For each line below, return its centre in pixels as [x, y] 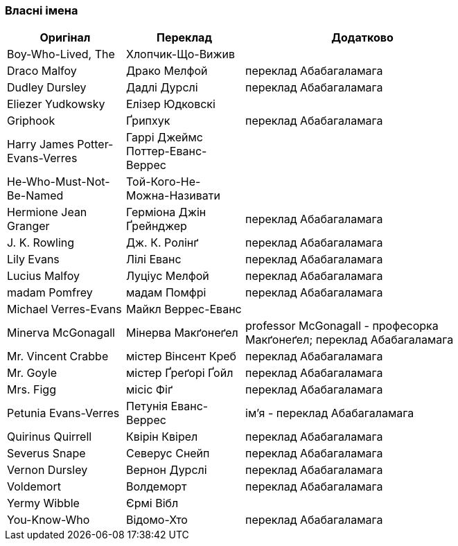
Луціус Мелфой [168, 276]
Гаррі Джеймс [165, 138]
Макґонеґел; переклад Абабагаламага [350, 340]
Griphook [31, 121]
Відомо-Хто [157, 520]
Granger [28, 226]
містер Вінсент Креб [182, 356]
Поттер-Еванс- [167, 151]
